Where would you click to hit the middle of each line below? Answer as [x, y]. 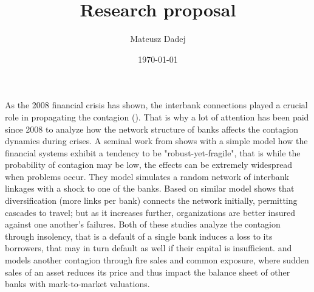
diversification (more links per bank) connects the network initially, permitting [151, 200]
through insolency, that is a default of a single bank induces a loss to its [139, 236]
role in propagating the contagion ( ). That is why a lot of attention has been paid [157, 116]
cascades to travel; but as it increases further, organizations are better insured [150, 212]
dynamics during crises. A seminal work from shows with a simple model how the [156, 141]
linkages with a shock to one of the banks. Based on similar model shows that [150, 188]
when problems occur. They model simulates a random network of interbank [147, 176]
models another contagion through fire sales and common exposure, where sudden [157, 260]
